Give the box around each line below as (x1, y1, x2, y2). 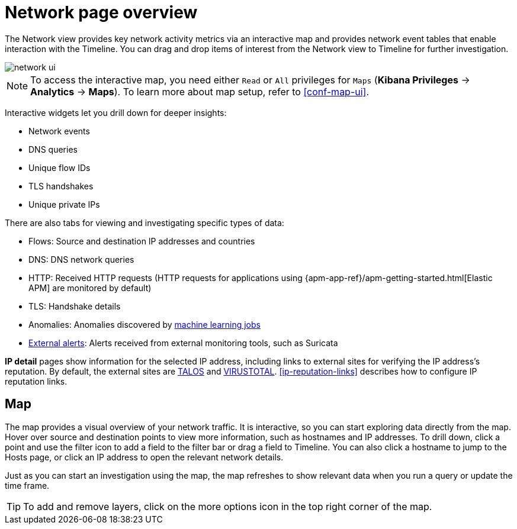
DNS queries (28, 144, 78, 154)
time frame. (5, 480, 50, 491)
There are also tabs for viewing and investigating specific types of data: (5, 217, 284, 228)
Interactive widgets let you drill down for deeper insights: (5, 107, 227, 118)
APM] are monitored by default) (28, 282, 152, 293)
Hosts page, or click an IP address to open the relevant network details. (5, 451, 284, 462)
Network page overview (5, 2, 198, 22)
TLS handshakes (28, 180, 94, 191)
